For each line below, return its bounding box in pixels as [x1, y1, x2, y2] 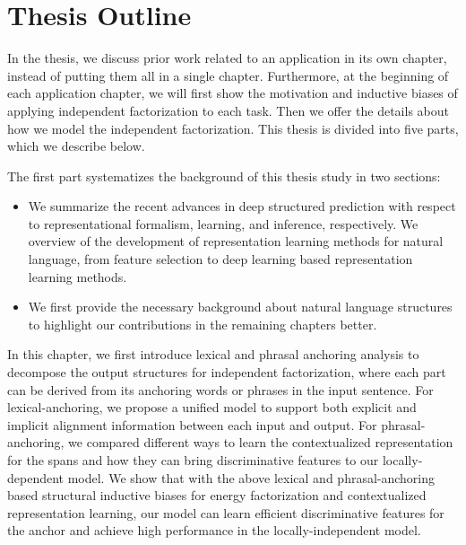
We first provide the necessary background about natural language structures [28, 297, 453, 316]
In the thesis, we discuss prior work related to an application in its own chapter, [7, 48, 447, 67]
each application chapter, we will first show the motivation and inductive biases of [7, 84, 458, 102]
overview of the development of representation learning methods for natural [28, 232, 444, 251]
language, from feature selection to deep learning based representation [28, 250, 413, 268]
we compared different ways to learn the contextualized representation [68, 433, 453, 452]
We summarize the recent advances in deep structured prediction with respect [28, 197, 456, 215]
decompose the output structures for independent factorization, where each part [7, 363, 446, 382]
